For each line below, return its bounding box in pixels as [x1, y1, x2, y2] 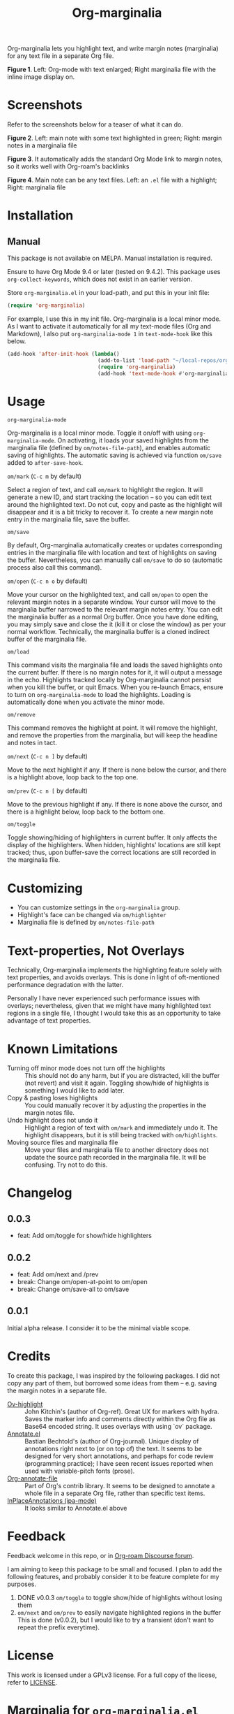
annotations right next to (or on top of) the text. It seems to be [24, 1444, 202, 1453]
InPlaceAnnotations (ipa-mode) [7, 1496, 97, 1504]
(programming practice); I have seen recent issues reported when [24, 1459, 214, 1467]
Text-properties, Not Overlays [7, 942, 185, 958]
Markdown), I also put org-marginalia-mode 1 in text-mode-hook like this [7, 330, 212, 338]
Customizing [7, 880, 83, 896]
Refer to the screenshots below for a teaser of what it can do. [7, 120, 183, 129]
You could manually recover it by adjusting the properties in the [24, 1101, 207, 1109]
